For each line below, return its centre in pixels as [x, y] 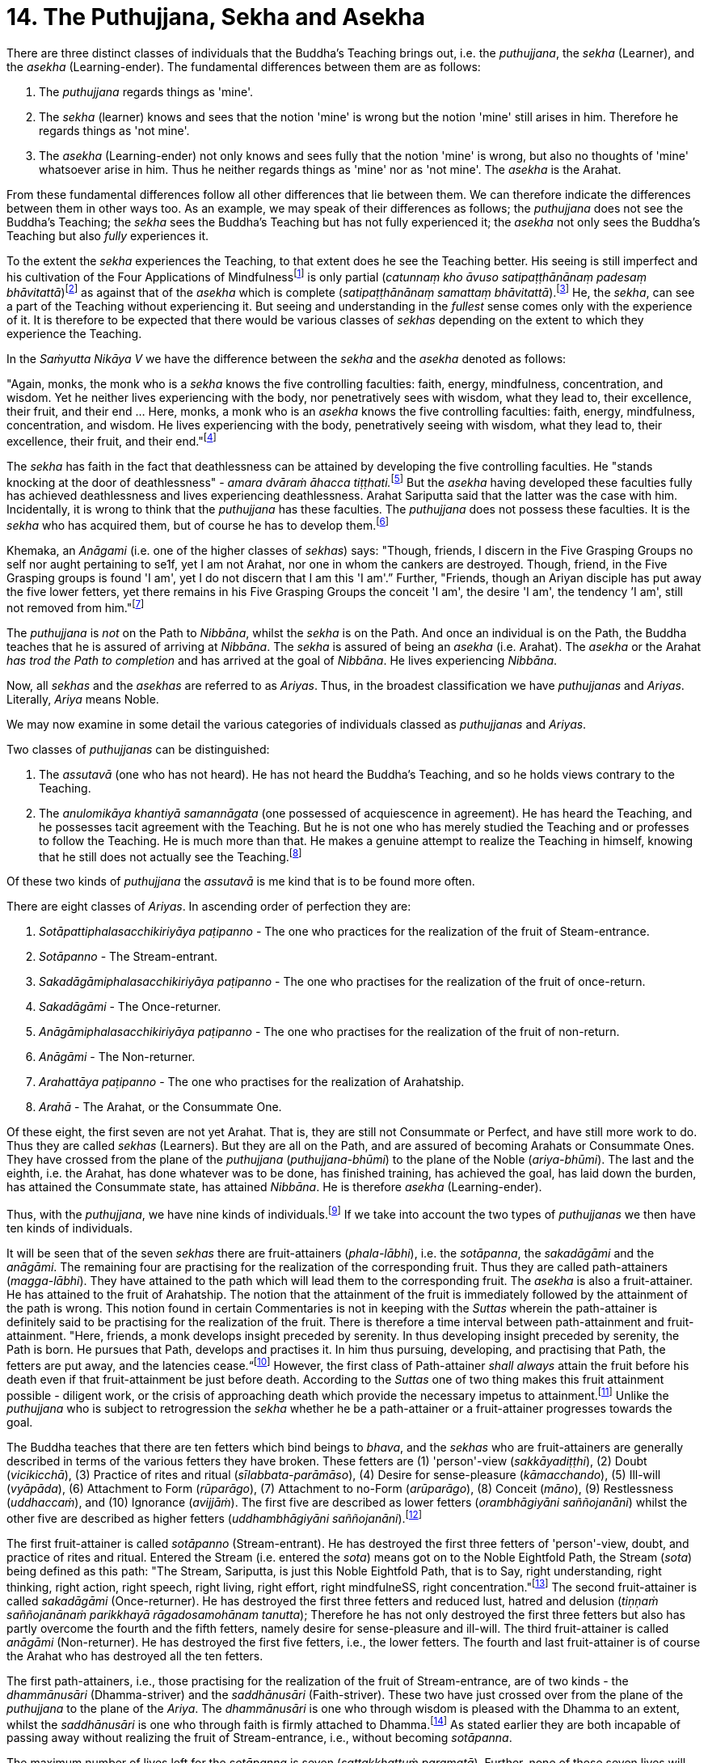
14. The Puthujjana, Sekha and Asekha [216, 17]
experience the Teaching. [74, 334]
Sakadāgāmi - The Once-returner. [130, 1007]
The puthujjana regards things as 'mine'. [146, 91]
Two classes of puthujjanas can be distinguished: [138, 749]
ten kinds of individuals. [70, 1228]
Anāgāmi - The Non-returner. [117, 1057]
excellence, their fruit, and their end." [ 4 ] [112, 440]
